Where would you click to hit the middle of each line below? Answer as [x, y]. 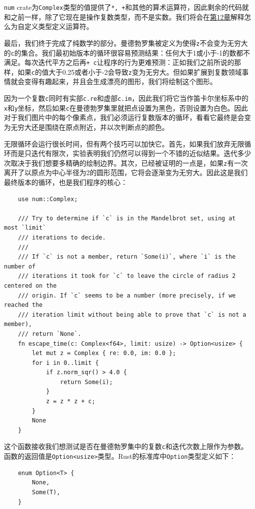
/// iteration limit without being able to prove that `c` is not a [132, 314]
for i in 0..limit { [65, 363]
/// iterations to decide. [62, 237]
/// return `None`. [50, 334]
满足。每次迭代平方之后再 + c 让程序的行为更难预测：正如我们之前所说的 [119, 62]
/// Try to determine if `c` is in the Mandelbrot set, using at [127, 218]
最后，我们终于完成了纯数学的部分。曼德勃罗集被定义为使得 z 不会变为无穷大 [126, 43]
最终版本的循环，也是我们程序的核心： [66, 182]
